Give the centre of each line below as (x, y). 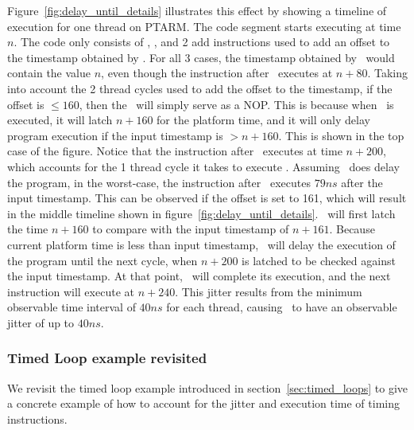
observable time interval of (72, 307)
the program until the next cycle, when (103, 260)
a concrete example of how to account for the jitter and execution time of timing (203, 403)
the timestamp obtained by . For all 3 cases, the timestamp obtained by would (201, 57)
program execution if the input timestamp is (115, 135)
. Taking (387, 73)
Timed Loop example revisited (107, 358)
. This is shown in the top (341, 135)
